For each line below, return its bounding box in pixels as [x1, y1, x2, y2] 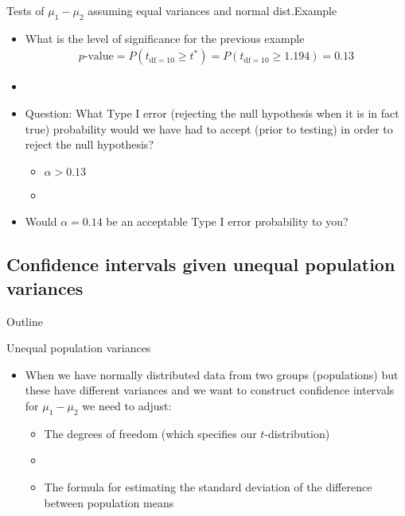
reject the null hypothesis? [25, 136, 154, 153]
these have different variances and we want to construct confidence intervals [25, 382, 395, 398]
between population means [44, 494, 174, 510]
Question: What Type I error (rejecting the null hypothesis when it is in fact [25, 105, 399, 122]
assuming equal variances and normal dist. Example [88, 2, 337, 18]
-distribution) [264, 425, 330, 441]
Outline [6, 312, 43, 329]
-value [84, 51, 114, 63]
